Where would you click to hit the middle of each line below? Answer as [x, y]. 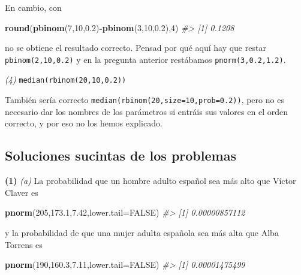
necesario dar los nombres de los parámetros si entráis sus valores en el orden [146, 111]
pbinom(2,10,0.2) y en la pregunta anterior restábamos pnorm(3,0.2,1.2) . [145, 59]
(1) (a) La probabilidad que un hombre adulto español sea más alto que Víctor [150, 181]
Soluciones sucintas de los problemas [121, 155]
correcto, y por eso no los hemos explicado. [84, 123]
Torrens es [24, 244]
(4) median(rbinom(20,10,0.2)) [66, 79]
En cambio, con [33, 7]
